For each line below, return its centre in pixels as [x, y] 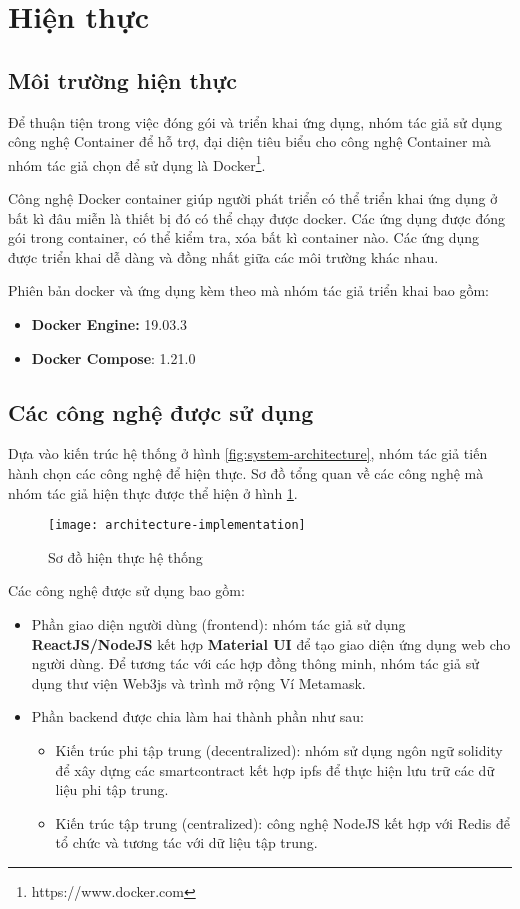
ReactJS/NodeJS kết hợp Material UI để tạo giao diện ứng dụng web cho [271, 643]
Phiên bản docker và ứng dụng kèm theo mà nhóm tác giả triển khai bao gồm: [248, 290]
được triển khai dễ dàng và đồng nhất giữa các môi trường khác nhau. [223, 256]
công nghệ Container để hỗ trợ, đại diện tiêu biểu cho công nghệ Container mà [249, 141]
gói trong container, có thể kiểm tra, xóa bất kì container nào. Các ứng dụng [244, 237]
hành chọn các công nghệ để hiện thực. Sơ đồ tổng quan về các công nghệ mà [246, 472]
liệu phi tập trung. [112, 789]
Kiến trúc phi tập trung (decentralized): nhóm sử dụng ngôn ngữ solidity [279, 749]
